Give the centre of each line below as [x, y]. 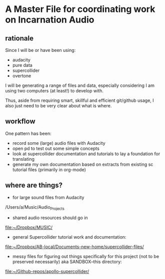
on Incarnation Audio [50, 20]
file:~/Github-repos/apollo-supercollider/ [47, 272]
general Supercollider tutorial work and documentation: [69, 237]
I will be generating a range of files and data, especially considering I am [80, 85]
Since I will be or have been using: [40, 50]
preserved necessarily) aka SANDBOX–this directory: [67, 262]
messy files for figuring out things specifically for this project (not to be [85, 257]
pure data [22, 65]
